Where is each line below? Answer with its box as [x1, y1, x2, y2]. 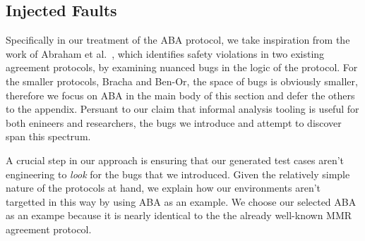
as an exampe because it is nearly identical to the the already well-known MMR [6, 208, 352, 223]
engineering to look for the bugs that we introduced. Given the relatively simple [6, 166, 350, 181]
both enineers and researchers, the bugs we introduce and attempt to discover [6, 115, 342, 130]
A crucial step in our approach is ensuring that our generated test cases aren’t [6, 152, 345, 167]
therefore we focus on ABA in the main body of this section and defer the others [6, 87, 355, 102]
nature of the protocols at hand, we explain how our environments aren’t [6, 180, 321, 195]
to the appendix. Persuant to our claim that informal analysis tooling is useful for [6, 101, 359, 116]
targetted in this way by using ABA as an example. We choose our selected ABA [6, 194, 357, 209]
